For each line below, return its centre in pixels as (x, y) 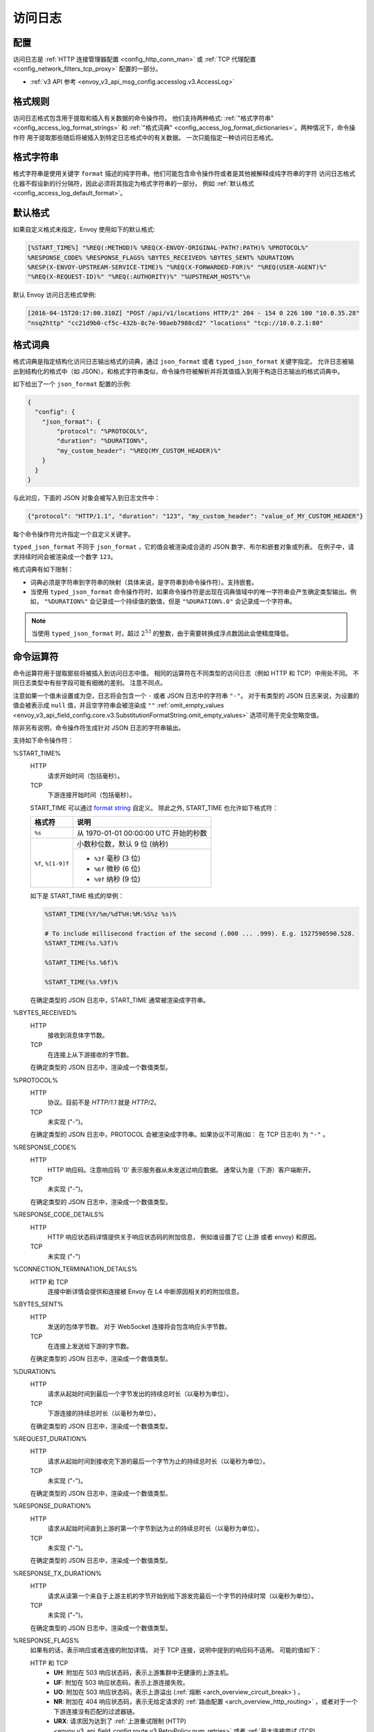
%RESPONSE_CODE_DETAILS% (59, 1214)
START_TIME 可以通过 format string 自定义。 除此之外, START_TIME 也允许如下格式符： (154, 808)
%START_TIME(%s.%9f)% (81, 982)
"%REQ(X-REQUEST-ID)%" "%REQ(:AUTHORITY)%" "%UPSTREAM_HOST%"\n (139, 277)
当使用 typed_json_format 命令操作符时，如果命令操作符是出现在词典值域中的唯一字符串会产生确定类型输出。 (190, 592)
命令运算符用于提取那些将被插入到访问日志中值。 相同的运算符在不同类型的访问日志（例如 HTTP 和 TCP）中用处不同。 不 (186, 673)
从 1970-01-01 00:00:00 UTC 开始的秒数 (142, 833)
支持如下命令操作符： (43, 741)
